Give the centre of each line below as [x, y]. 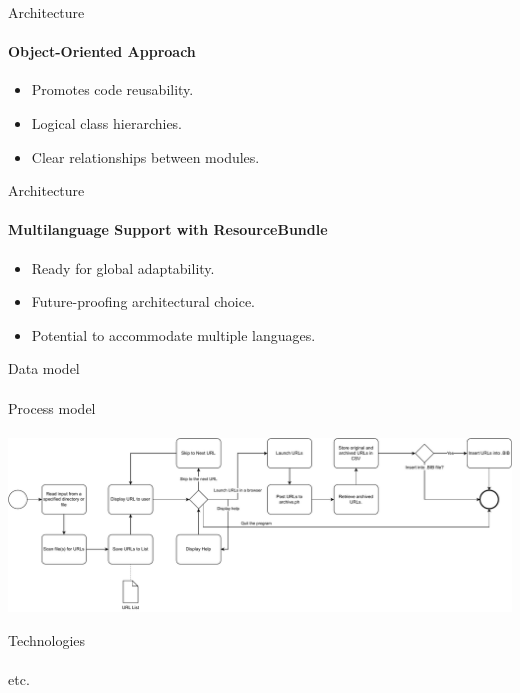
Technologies [47, 639]
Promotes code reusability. [112, 89]
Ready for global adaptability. [123, 267]
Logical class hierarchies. [107, 122]
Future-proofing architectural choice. [143, 301]
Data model [44, 368]
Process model [52, 407]
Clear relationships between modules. [145, 156]
